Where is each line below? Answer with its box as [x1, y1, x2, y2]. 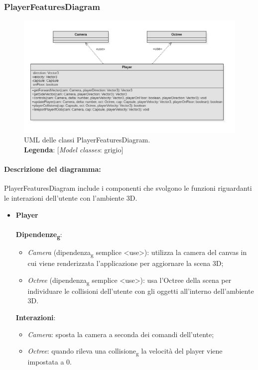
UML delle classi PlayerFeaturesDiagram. [24, 134, 150, 145]
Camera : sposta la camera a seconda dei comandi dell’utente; [27, 329, 214, 339]
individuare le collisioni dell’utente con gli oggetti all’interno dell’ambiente [27, 285, 254, 296]
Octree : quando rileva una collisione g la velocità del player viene [27, 346, 223, 357]
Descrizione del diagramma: [4, 164, 101, 174]
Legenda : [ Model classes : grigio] [24, 144, 124, 155]
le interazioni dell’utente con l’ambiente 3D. [4, 193, 137, 203]
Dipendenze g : [15, 229, 62, 241]
